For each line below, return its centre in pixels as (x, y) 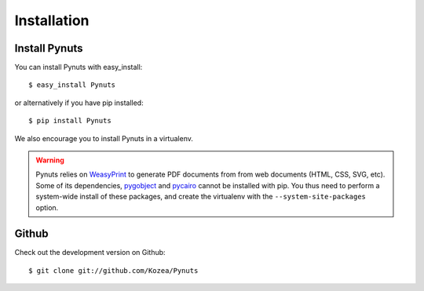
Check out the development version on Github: (90, 253)
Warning (50, 160)
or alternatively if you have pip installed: (79, 103)
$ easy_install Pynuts (72, 85)
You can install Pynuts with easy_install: (79, 67)
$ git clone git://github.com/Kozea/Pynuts (113, 270)
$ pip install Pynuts (70, 121)
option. (47, 207)
